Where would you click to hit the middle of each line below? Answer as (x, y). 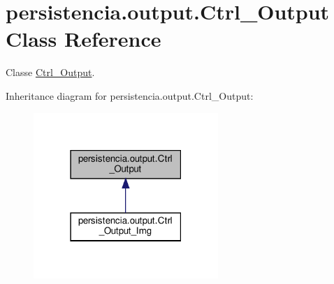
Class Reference (83, 39)
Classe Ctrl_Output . (50, 72)
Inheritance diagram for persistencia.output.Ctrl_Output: (130, 95)
